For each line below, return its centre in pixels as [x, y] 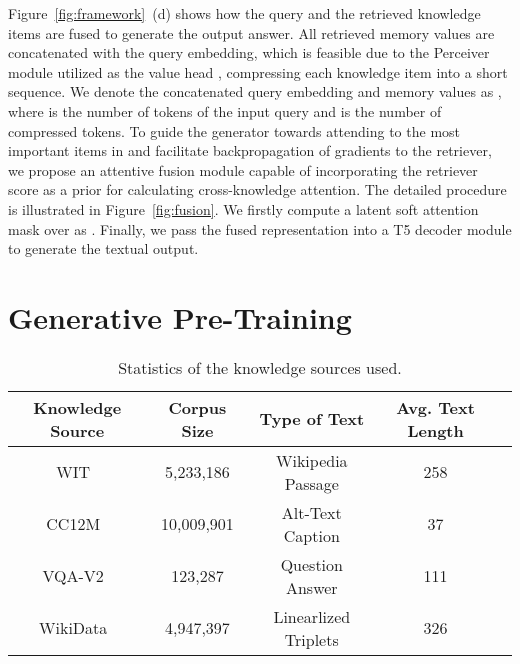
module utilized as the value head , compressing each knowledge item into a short [258, 71]
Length [435, 430]
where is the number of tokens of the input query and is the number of [225, 110]
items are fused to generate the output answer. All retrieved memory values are [251, 32]
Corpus [197, 407]
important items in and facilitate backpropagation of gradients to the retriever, [250, 150]
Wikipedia [312, 460]
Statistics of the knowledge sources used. [260, 367]
